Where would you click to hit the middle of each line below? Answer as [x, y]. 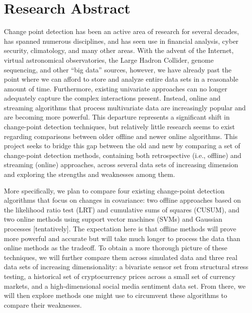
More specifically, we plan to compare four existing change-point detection [114, 190]
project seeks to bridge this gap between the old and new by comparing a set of [122, 146]
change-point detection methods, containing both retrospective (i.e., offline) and [123, 155]
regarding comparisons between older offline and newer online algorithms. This [121, 136]
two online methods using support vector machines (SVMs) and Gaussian [113, 219]
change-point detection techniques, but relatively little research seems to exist [119, 127]
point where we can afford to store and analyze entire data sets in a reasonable [121, 79]
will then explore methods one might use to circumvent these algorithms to [116, 295]
